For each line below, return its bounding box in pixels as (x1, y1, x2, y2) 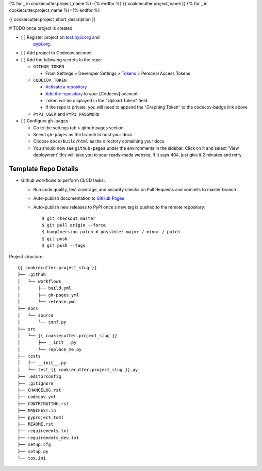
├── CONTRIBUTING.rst (17, 401, 69, 406)
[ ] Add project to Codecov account (21, 50, 92, 56)
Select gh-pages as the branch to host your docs (33, 132, 133, 138)
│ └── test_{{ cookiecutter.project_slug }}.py (17, 367, 138, 372)
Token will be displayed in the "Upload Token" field (45, 98, 147, 104)
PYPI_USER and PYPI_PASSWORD (33, 111, 100, 117)
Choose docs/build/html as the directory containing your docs (33, 139, 164, 144)
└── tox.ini (17, 455, 46, 461)
